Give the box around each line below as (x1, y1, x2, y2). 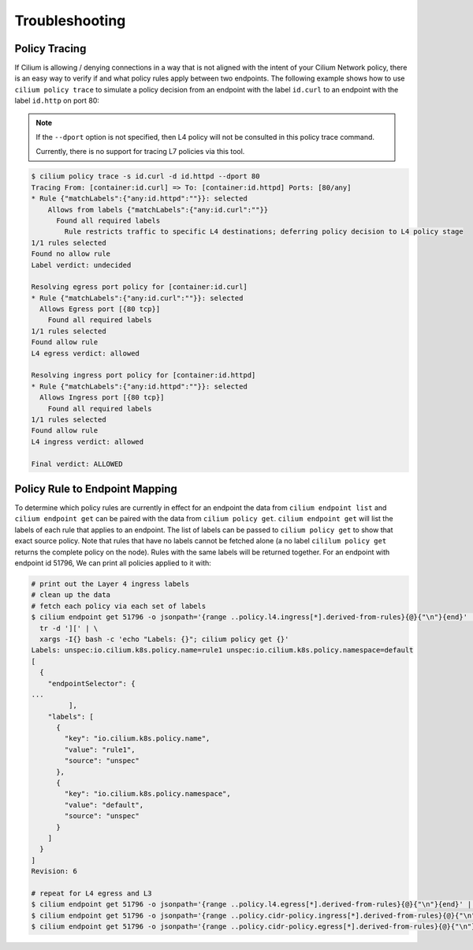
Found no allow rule (31, 250, 110, 258)
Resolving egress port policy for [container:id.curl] (31, 283, 248, 291)
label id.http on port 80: (14, 96, 100, 106)
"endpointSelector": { (47, 679, 136, 688)
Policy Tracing (14, 42, 87, 55)
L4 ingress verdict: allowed (31, 437, 144, 446)
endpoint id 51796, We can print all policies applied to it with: (14, 558, 212, 568)
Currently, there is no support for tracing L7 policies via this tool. (35, 147, 245, 156)
